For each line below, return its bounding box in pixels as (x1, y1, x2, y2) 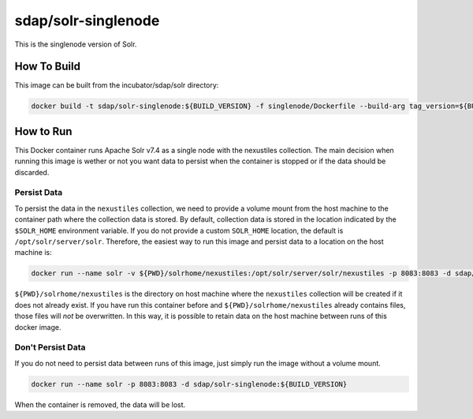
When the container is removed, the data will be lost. (14, 399, 186, 410)
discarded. (14, 167, 50, 177)
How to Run (14, 125, 73, 138)
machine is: (14, 248, 52, 257)
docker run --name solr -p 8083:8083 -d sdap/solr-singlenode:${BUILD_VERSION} (31, 380, 348, 388)
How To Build (14, 60, 80, 73)
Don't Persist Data (14, 342, 86, 353)
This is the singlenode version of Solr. (14, 39, 137, 49)
